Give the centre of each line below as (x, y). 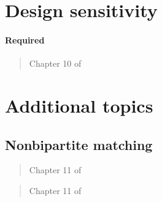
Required (25, 39)
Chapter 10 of (55, 63)
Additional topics (79, 105)
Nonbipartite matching (79, 144)
